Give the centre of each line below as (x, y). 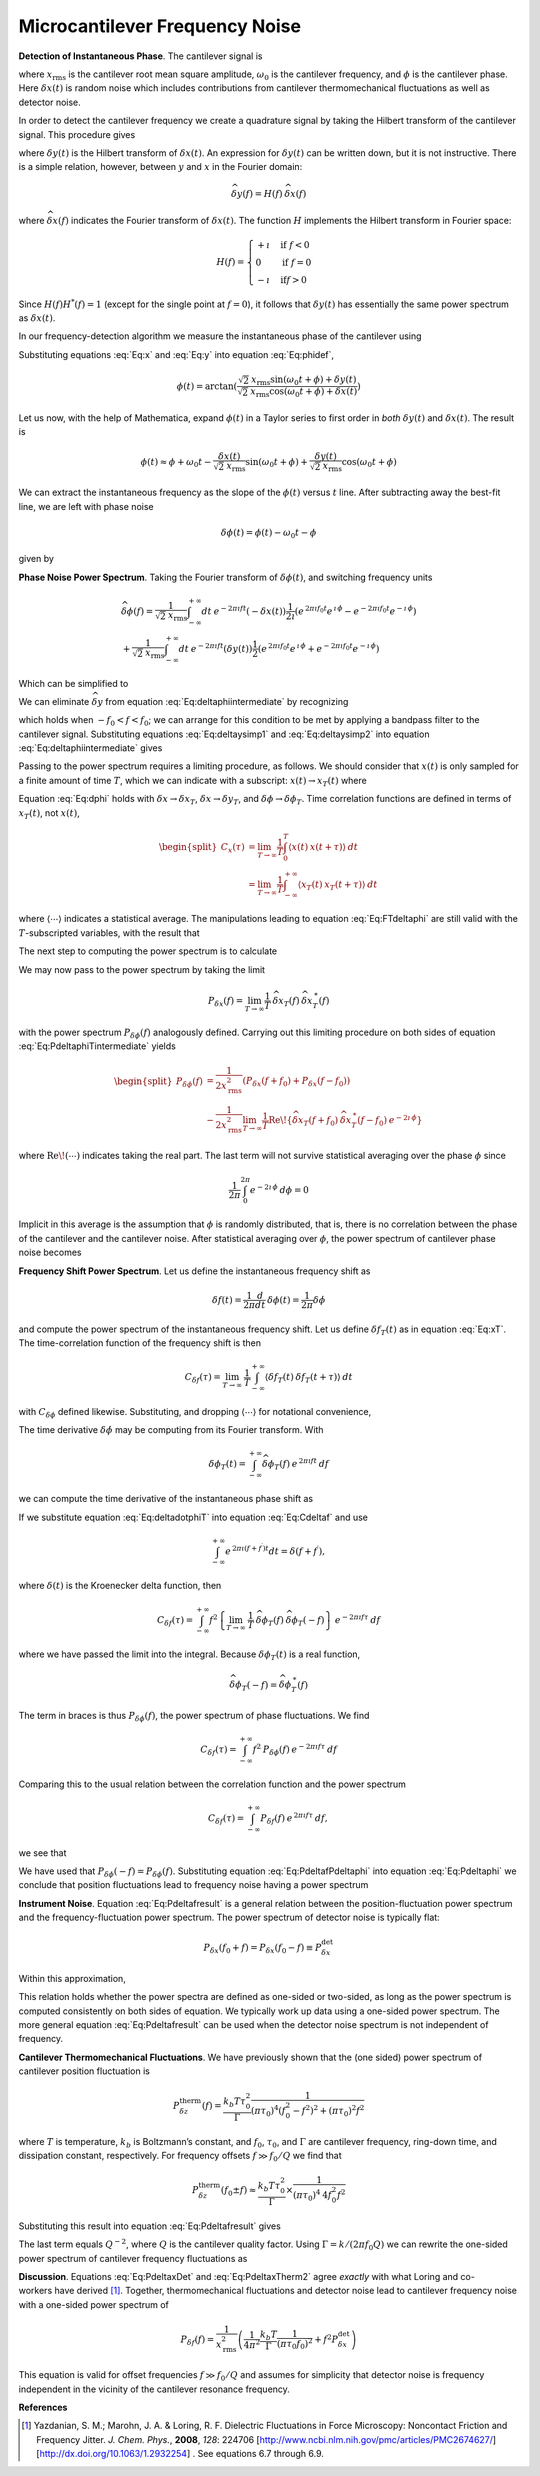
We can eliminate (54, 701)
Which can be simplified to (73, 683)
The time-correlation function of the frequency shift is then (140, 1342)
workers (35, 2291)
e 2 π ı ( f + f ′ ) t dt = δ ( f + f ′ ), (275, 1549)
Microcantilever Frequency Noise (160, 26)
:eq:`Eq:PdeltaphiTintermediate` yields (97, 1046)
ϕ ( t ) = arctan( (207, 386)
